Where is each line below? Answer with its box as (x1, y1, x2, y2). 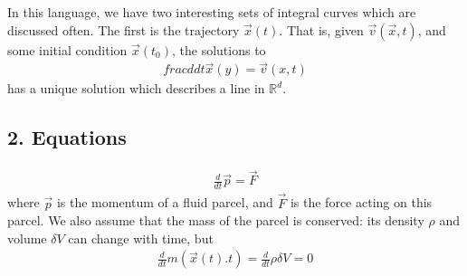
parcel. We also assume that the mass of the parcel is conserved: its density (7, 211, 424, 230)
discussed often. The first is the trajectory (7, 20, 240, 39)
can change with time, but (68, 228, 214, 247)
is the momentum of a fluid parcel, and (56, 193, 273, 212)
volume (7, 228, 47, 247)
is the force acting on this (290, 193, 433, 212)
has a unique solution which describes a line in (7, 79, 265, 98)
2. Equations (7, 123, 127, 151)
